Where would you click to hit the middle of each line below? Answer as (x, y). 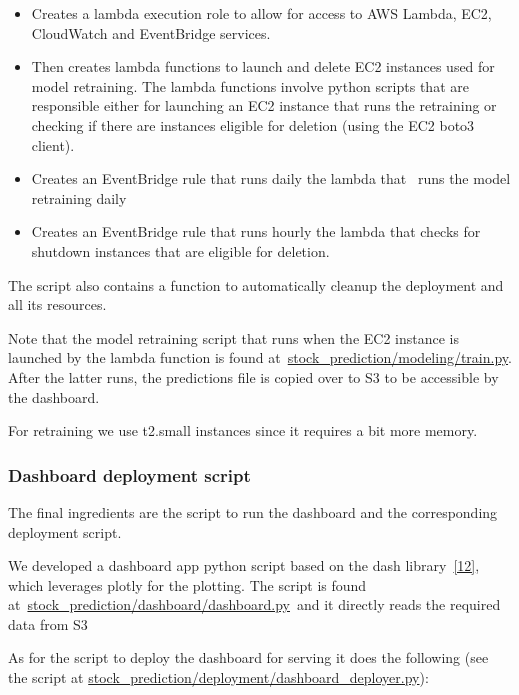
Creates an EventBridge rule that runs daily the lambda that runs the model (271, 178)
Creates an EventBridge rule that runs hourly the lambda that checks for (256, 231)
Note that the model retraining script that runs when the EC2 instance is (233, 337)
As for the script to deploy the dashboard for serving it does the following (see (248, 657)
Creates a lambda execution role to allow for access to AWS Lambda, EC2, (261, 13)
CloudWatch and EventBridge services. (151, 32)
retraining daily (79, 197)
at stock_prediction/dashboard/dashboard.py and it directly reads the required (254, 604)
